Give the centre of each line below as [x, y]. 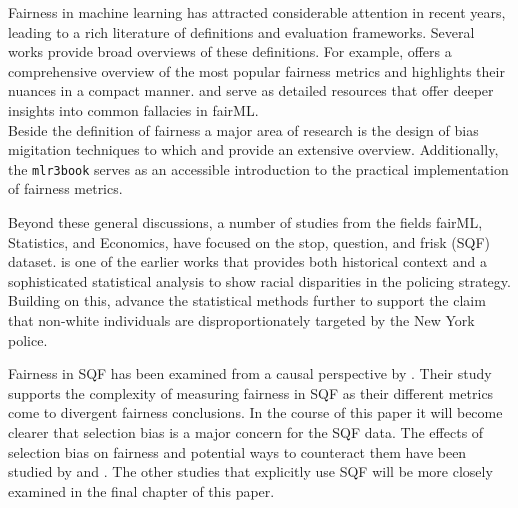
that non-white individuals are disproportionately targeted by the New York [241, 319]
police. [28, 339]
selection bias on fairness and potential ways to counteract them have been [237, 451]
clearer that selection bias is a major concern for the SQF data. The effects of [246, 431]
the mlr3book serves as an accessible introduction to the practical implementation [258, 168]
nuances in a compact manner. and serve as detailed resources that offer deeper [251, 90]
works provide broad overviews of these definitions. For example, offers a [230, 51]
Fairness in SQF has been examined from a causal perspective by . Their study [250, 373]
